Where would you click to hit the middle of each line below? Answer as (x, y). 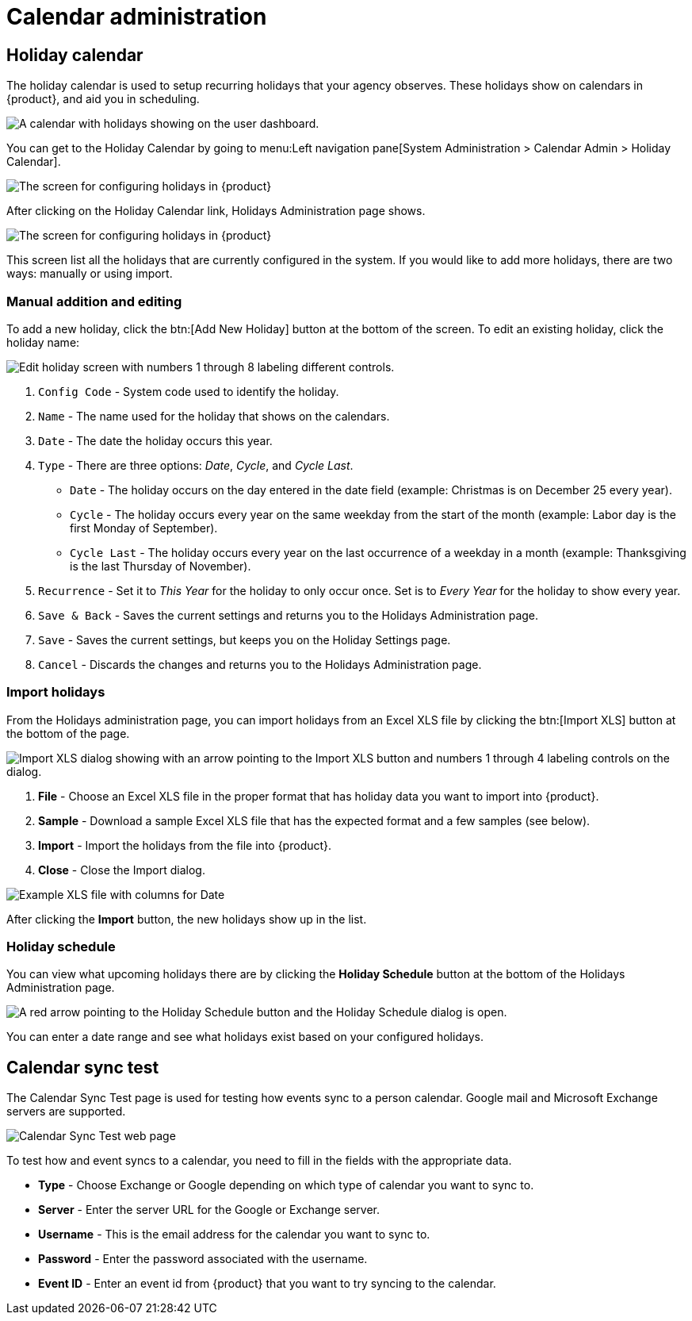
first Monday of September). (144, 528)
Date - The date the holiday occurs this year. (155, 440)
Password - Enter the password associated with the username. (203, 1259)
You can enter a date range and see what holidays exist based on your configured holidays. (245, 1037)
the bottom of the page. (68, 733)
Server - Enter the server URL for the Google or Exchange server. (209, 1210)
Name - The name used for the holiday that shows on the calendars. (214, 416)
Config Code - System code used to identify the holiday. (189, 391)
